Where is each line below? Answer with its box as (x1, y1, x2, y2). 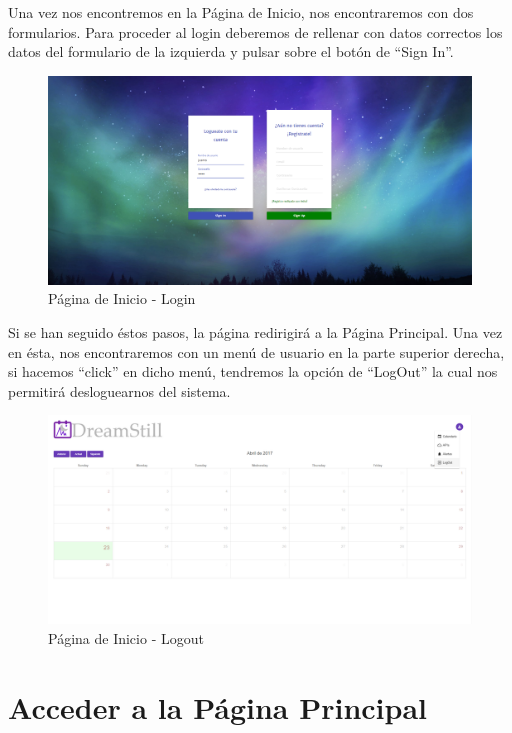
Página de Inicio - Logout (48, 627, 204, 648)
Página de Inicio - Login (48, 288, 196, 309)
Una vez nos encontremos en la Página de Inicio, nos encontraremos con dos (8, 2, 474, 22)
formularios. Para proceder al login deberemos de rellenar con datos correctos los (8, 21, 503, 42)
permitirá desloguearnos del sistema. (8, 380, 231, 401)
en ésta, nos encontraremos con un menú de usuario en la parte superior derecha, (8, 341, 505, 362)
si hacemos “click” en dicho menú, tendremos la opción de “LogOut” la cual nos (8, 361, 498, 382)
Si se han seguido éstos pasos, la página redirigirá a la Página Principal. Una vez (8, 322, 503, 343)
